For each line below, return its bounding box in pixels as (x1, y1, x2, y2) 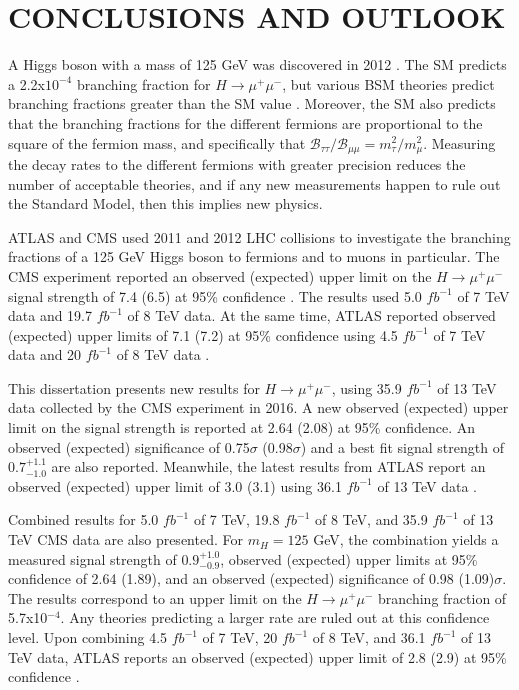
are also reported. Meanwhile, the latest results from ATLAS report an (51, 456, 486, 477)
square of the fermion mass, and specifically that (8, 132, 306, 153)
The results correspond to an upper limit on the (8, 587, 302, 608)
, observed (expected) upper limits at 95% (220, 548, 478, 569)
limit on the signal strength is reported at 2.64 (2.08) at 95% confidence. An (8, 417, 476, 438)
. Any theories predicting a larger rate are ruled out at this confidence (60, 607, 490, 628)
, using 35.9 (331, 377, 402, 398)
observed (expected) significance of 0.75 (8, 436, 250, 457)
